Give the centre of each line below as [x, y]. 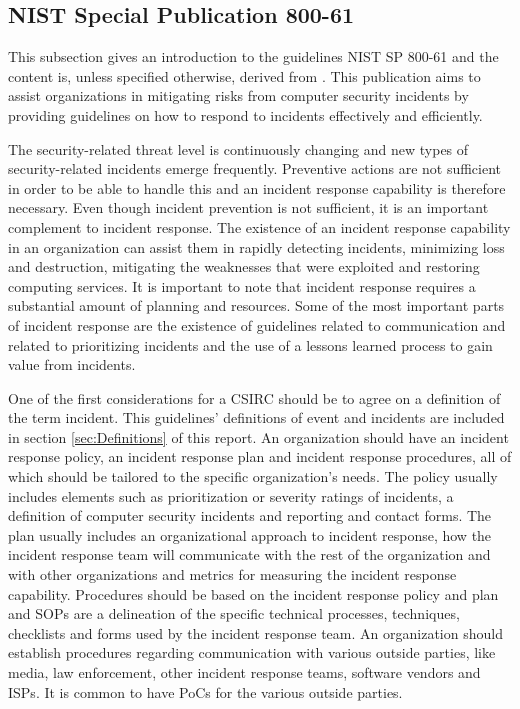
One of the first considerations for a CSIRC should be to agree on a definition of [254, 397]
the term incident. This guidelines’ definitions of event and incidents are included [256, 417]
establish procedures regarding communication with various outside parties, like [252, 652]
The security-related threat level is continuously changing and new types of [238, 148]
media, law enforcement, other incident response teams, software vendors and [244, 672]
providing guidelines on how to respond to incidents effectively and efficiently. [245, 114]
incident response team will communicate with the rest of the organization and [249, 554]
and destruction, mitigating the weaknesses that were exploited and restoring [244, 266]
